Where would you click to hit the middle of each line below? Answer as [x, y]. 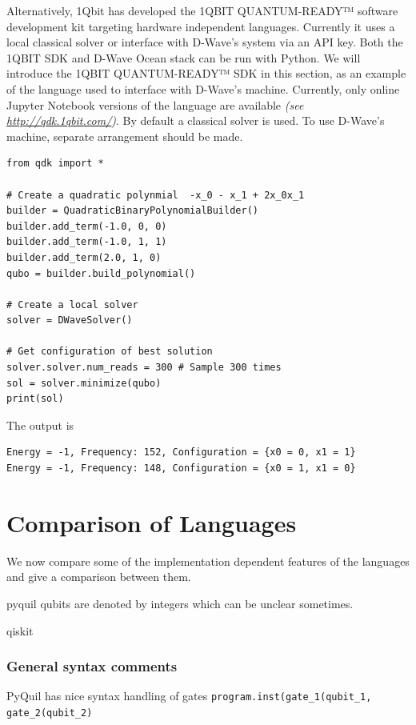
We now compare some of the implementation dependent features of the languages [208, 561]
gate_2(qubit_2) [50, 713]
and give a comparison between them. [99, 577]
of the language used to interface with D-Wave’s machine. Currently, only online [203, 88]
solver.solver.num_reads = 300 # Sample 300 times [144, 368]
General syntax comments [92, 666]
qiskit [20, 630]
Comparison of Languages [152, 522]
